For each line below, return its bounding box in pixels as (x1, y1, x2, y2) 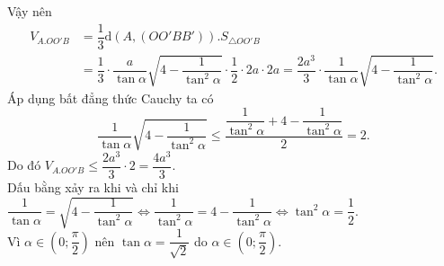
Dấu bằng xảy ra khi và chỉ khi (7, 178, 179, 197)
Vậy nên (7, 2, 52, 20)
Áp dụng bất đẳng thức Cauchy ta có (7, 88, 214, 107)
